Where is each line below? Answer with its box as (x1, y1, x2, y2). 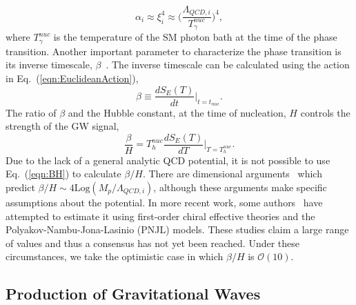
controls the (300, 105, 350, 119)
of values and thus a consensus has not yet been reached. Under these (6, 235, 300, 250)
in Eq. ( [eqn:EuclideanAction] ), (6, 70, 139, 85)
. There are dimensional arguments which (142, 166, 322, 181)
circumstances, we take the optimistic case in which (6, 249, 224, 264)
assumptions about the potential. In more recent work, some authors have (6, 195, 323, 210)
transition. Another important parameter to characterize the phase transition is (6, 43, 342, 58)
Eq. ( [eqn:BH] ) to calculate (6, 166, 121, 181)
